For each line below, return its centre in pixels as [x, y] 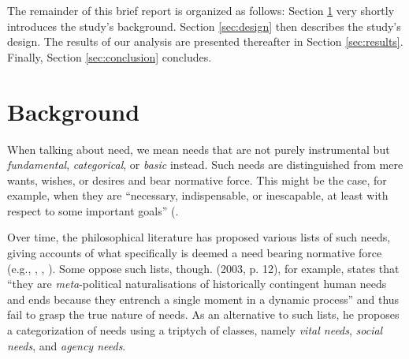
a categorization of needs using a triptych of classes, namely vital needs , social [195, 330]
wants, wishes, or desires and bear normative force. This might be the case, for [197, 179]
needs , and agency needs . [67, 345]
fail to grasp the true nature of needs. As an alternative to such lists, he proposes [203, 314]
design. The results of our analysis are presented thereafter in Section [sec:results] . [205, 41]
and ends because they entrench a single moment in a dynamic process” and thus [203, 299]
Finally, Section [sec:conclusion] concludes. [110, 56]
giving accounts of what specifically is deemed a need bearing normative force [195, 253]
